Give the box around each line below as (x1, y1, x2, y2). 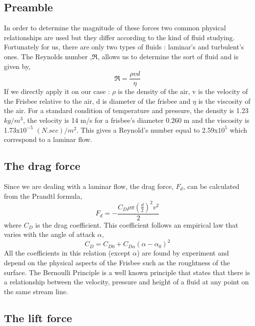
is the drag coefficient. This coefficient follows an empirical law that (35, 219, 238, 230)
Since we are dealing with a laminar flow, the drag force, (4, 181, 174, 191)
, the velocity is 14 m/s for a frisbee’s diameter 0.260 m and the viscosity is (23, 115, 250, 125)
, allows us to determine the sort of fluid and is (97, 51, 239, 61)
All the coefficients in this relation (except (4, 248, 130, 258)
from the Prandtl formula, (4, 190, 82, 201)
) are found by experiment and (137, 248, 229, 258)
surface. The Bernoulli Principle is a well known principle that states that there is (4, 267, 250, 277)
